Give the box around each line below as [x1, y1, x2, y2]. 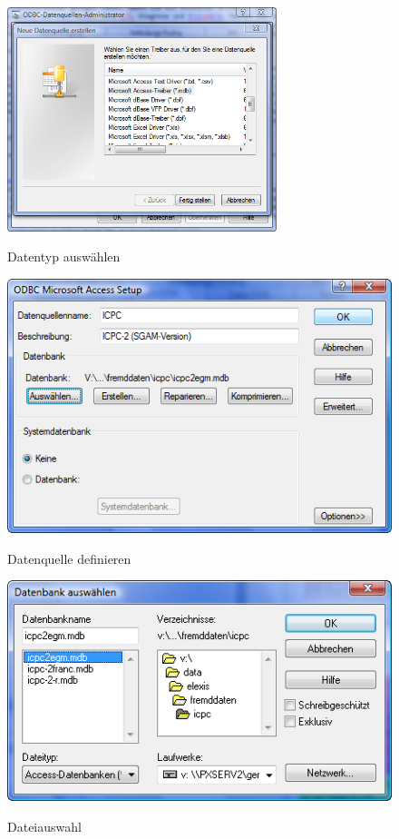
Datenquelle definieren [7, 548, 131, 568]
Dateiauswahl [7, 816, 82, 835]
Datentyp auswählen [7, 247, 121, 266]
